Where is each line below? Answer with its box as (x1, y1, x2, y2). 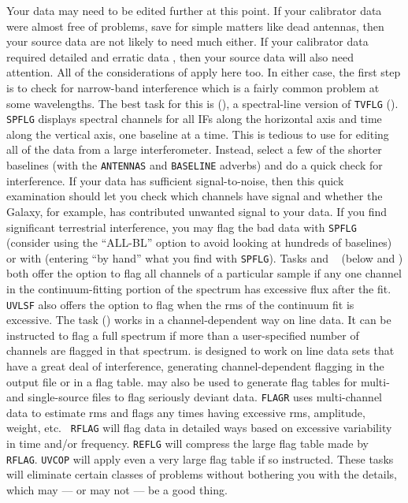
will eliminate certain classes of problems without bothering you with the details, (6, 466, 397, 483)
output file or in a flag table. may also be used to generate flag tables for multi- (6, 373, 390, 389)
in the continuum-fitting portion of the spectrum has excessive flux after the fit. (6, 281, 391, 296)
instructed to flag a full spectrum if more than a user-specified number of (6, 326, 359, 343)
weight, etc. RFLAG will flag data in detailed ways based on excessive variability (6, 419, 392, 436)
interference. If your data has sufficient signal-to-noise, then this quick (6, 172, 344, 188)
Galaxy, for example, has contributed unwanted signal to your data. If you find (6, 203, 388, 219)
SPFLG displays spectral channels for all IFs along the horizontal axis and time (6, 110, 382, 127)
